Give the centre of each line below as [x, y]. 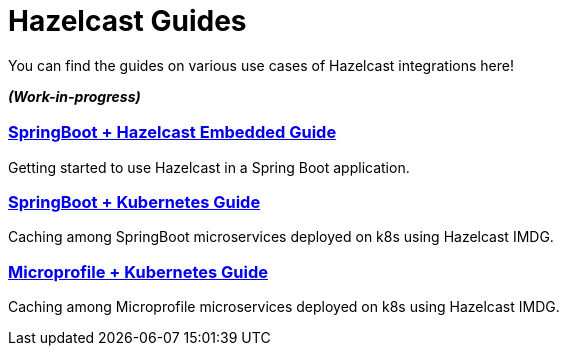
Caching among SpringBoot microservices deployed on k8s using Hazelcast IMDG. [281, 237]
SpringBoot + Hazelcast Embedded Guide [172, 132]
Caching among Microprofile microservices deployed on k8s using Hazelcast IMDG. [284, 307]
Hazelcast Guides [127, 21]
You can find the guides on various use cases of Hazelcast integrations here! [261, 65]
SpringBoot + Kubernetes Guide [134, 201]
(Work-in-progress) [74, 96]
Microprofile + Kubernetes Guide [138, 271]
